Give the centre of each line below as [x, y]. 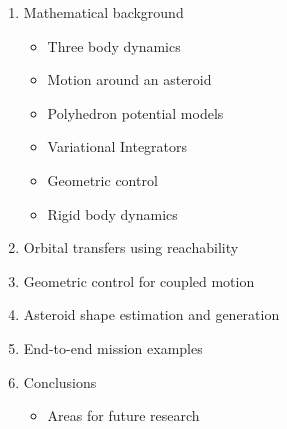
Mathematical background [103, 12]
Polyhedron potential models [135, 112]
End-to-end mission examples [113, 347]
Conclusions [60, 381]
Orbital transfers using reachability [131, 247]
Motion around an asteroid [129, 79]
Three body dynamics [114, 45]
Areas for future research [123, 415]
